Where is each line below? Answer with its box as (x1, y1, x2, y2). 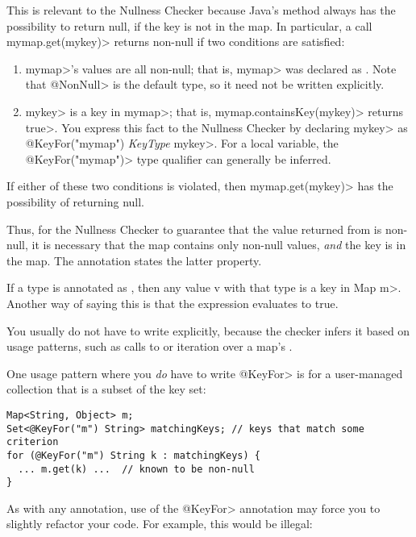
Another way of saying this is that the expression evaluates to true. (6, 294, 339, 311)
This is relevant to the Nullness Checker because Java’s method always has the (6, 2, 396, 18)
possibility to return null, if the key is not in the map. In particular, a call (6, 17, 372, 34)
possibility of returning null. (6, 193, 145, 210)
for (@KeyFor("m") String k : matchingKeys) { (6, 449, 260, 461)
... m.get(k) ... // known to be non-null (18, 463, 255, 475)
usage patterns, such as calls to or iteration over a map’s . (6, 338, 293, 355)
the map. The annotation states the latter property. (6, 252, 262, 268)
